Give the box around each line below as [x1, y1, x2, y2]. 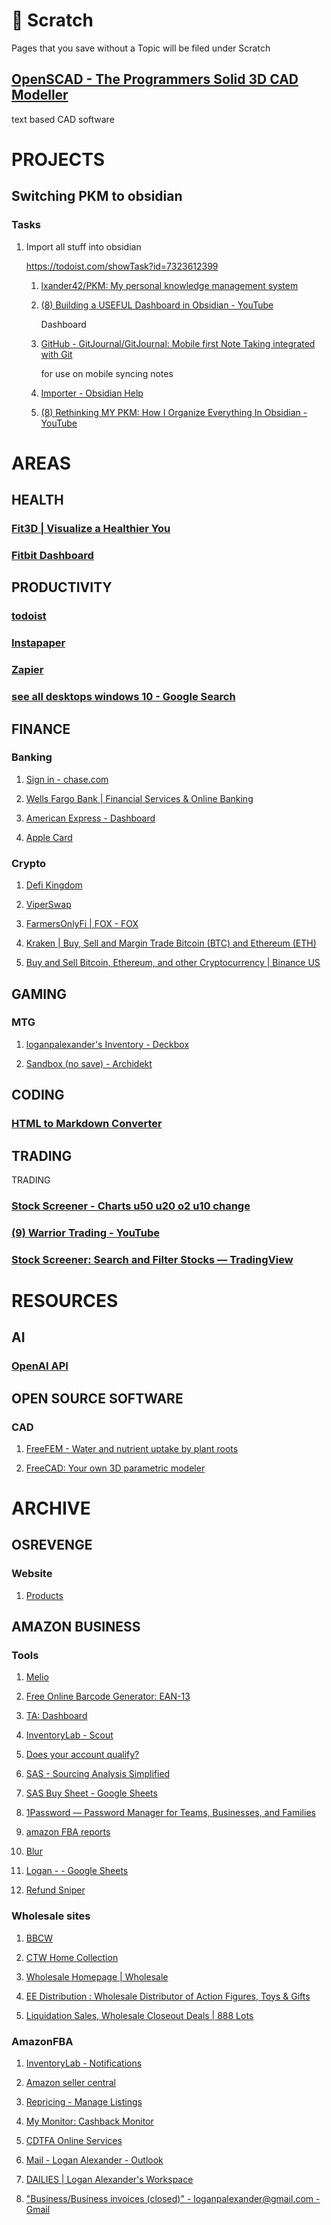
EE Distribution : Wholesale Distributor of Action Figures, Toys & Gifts [25, 1990, 311, 2002]
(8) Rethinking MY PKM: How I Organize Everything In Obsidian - [40, 406, 308, 418]
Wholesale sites [11, 1909, 91, 1923]
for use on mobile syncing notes [40, 367, 174, 379]
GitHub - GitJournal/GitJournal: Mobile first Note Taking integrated [40, 337, 316, 349]
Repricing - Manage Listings [25, 2096, 143, 2108]
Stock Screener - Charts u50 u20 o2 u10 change [11, 1199, 251, 1213]
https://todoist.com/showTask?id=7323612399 [25, 260, 219, 272]
